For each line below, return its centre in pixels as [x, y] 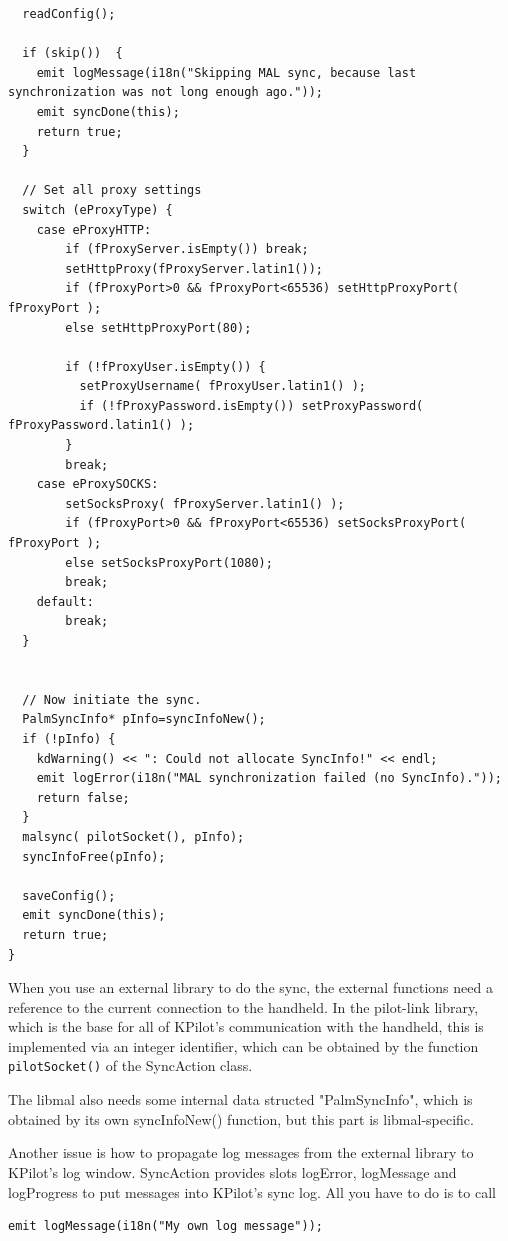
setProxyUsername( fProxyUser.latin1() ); [222, 386]
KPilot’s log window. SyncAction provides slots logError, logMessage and [232, 1171]
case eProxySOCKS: [97, 484]
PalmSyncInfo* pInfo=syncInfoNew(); [144, 719]
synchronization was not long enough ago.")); [165, 92]
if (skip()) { [72, 53]
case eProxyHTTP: [94, 229]
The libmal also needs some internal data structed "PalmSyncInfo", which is [240, 1099]
